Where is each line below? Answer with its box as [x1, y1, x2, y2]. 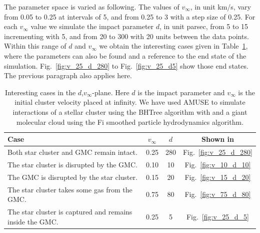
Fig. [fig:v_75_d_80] [184, 189, 251, 199]
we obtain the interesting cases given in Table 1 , [99, 41, 248, 51]
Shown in [201, 134, 234, 144]
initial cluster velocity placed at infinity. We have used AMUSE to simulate [14, 97, 245, 107]
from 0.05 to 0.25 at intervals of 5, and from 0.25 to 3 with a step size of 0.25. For [4, 11, 255, 22]
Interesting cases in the [5, 87, 76, 97]
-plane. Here [92, 87, 129, 97]
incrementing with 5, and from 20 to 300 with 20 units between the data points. [4, 31, 249, 41]
